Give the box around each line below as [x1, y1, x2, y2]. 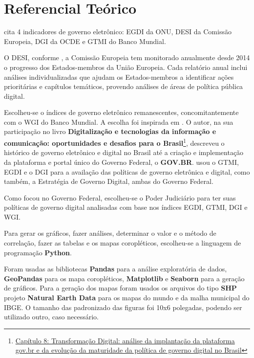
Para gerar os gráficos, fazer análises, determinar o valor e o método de [4, 228, 216, 238]
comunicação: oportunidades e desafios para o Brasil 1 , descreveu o [4, 136, 225, 148]
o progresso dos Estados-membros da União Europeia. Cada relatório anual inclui [4, 62, 248, 72]
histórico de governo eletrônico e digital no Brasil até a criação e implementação [4, 147, 244, 157]
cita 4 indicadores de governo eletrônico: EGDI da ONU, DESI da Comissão [4, 26, 232, 37]
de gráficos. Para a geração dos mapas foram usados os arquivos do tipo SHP [4, 283, 237, 293]
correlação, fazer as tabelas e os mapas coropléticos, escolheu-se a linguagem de [4, 238, 241, 248]
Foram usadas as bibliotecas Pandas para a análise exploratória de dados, [4, 264, 227, 274]
